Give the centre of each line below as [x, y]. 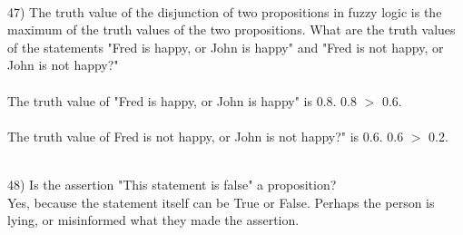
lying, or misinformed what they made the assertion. [153, 220]
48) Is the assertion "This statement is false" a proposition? [172, 184]
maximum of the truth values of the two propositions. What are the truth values [231, 29]
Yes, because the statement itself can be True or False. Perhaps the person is [221, 202]
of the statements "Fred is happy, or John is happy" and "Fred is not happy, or [226, 47]
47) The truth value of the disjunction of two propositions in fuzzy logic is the [225, 11]
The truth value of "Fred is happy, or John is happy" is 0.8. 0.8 [182, 100]
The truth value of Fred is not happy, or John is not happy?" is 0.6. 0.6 [206, 136]
